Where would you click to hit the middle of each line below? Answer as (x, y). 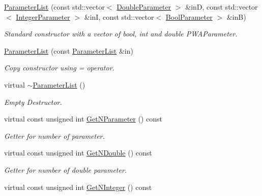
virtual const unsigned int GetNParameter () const (83, 119)
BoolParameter (189, 16)
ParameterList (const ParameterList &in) (69, 50)
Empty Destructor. (33, 102)
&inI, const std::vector (119, 16)
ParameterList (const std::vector (54, 7)
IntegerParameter (43, 16)
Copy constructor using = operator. (59, 68)
